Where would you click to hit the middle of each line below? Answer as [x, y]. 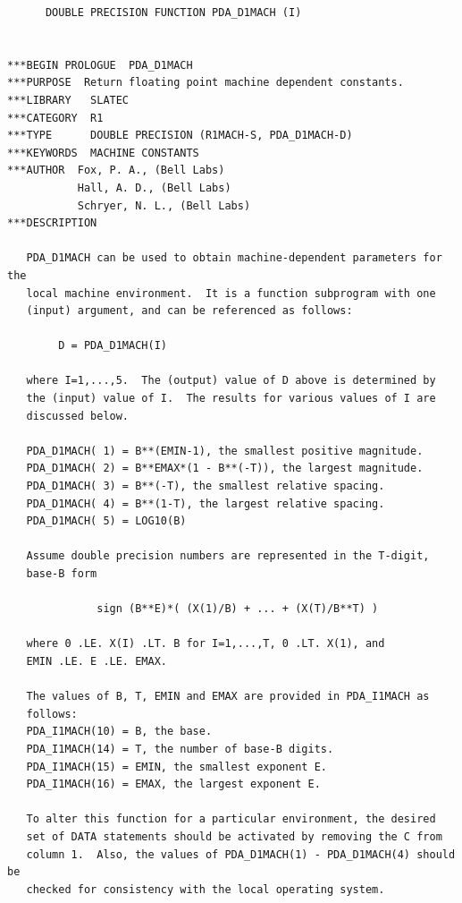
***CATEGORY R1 [55, 118]
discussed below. [78, 416]
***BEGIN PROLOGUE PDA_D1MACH [100, 65]
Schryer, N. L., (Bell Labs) [164, 205]
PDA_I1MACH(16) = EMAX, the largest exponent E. [173, 784]
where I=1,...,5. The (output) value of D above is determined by [231, 381]
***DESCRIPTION [52, 223]
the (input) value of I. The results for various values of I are [231, 399]
